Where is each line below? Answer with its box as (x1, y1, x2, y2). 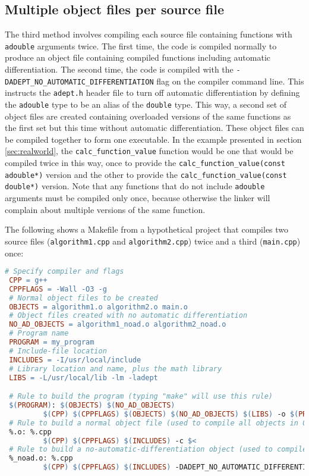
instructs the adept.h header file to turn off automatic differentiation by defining (5, 86, 300, 99)
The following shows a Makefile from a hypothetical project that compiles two (5, 223, 289, 236)
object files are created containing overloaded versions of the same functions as (5, 109, 291, 122)
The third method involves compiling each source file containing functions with (5, 28, 292, 40)
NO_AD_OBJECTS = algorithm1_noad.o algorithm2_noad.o (9, 320, 226, 329)
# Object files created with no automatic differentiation (9, 311, 248, 320)
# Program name (9, 329, 69, 338)
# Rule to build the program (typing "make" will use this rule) (9, 392, 273, 401)
